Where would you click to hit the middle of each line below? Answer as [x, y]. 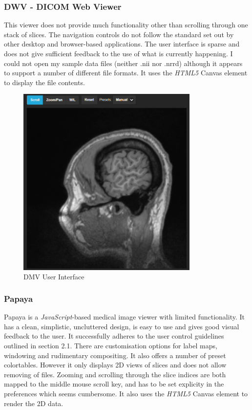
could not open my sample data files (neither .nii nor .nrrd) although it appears [123, 63]
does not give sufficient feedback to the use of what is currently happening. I [118, 53]
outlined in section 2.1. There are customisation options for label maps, [111, 345]
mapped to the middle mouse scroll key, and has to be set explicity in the [114, 384]
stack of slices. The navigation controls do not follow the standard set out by [119, 34]
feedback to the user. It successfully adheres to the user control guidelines [114, 336]
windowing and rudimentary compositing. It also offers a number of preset [115, 355]
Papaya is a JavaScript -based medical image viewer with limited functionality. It [124, 317]
